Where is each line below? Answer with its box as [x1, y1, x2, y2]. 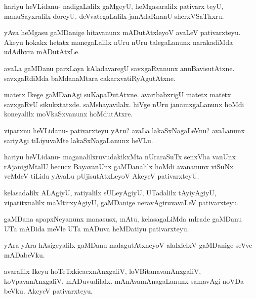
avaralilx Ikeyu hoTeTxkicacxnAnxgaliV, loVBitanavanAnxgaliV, [4, 266, 201, 276]
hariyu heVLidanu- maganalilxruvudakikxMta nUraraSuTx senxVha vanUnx [4, 151, 236, 162]
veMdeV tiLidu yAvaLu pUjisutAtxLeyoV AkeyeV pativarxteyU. [4, 171, 199, 181]
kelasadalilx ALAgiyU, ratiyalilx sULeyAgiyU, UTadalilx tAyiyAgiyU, [4, 187, 216, 197]
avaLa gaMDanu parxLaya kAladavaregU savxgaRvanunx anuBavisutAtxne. [4, 63, 235, 73]
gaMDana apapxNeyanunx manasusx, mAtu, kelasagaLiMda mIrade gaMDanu [4, 214, 242, 224]
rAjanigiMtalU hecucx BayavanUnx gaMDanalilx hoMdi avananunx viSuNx [4, 161, 234, 171]
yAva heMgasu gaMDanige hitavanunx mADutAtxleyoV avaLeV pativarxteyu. [4, 27, 241, 37]
